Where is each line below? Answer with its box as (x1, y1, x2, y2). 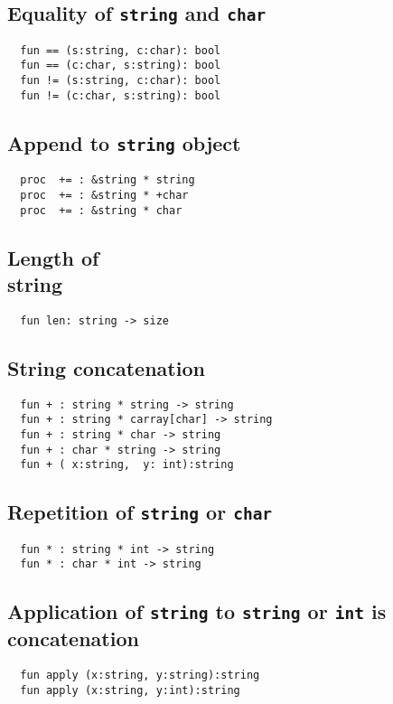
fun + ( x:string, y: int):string (20, 458, 234, 472)
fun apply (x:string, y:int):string (20, 683, 240, 697)
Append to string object (7, 128, 241, 156)
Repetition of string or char (7, 498, 273, 526)
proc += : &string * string (20, 174, 195, 187)
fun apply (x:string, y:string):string (20, 669, 260, 682)
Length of (7, 243, 99, 271)
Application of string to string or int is (7, 597, 387, 625)
